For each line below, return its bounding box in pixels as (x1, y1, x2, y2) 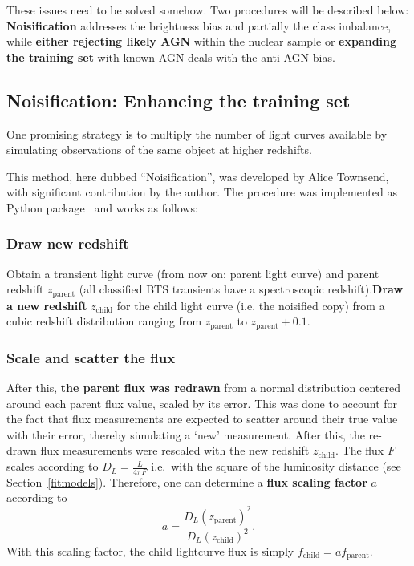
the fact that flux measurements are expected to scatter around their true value (6, 410, 398, 427)
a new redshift (6, 297, 87, 313)
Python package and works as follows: (6, 199, 198, 216)
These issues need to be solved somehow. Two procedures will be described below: (6, 2, 409, 18)
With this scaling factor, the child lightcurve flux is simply (6, 542, 294, 559)
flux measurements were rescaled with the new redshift (40, 442, 310, 459)
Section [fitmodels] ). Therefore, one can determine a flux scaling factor (6, 473, 367, 490)
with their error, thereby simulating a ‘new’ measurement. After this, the (6, 426, 365, 443)
